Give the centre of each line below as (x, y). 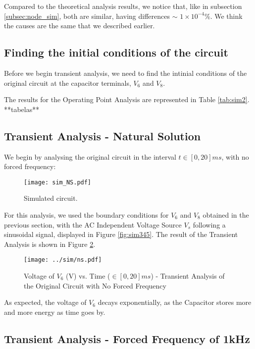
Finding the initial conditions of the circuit (116, 52)
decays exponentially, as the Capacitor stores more (175, 302)
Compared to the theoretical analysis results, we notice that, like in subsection (123, 6)
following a (209, 224)
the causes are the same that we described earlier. (79, 26)
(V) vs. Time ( (88, 276)
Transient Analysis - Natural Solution (102, 136)
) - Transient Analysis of (188, 276)
